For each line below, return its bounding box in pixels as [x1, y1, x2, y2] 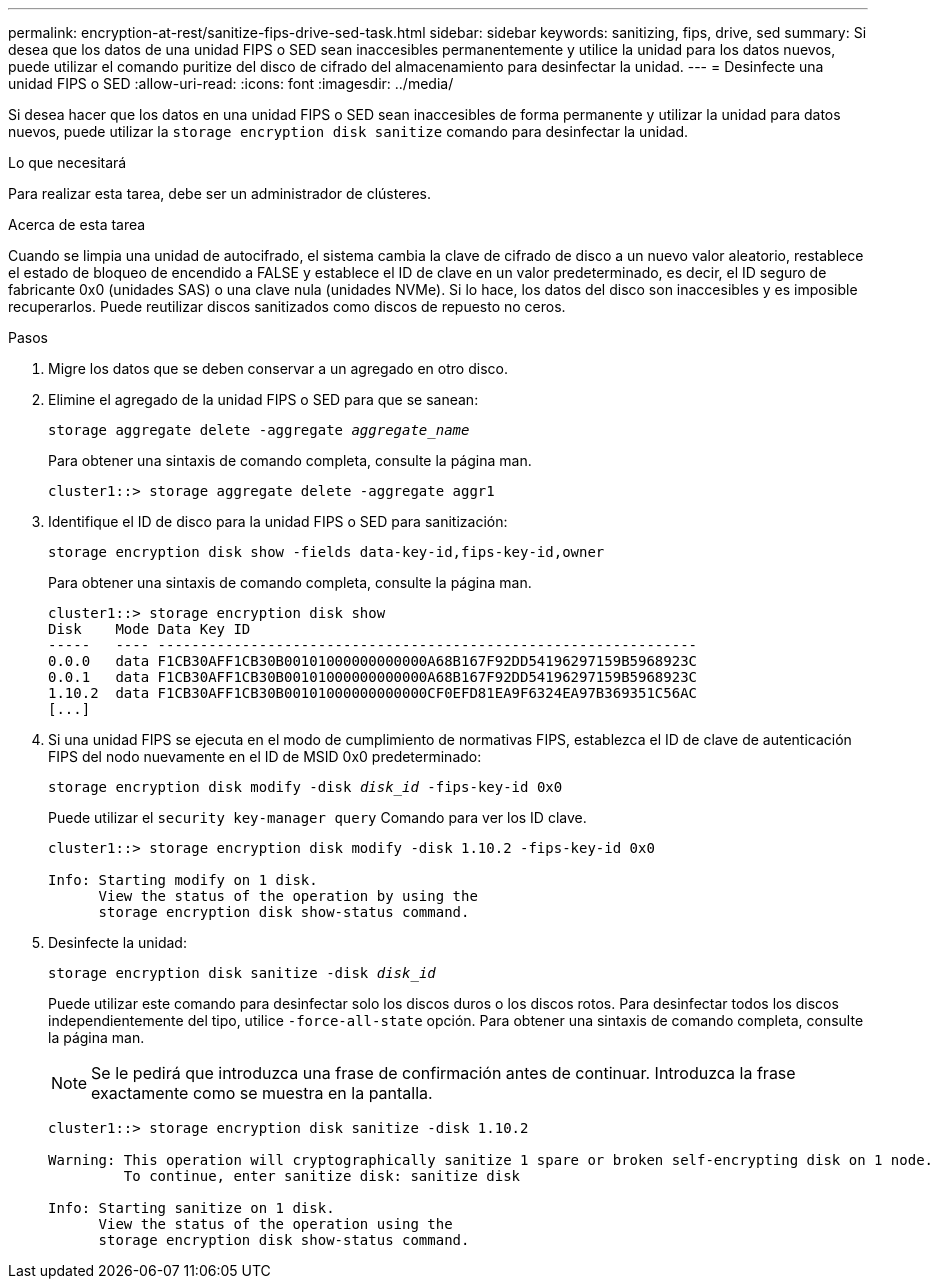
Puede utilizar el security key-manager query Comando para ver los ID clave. [48, 809, 587, 826]
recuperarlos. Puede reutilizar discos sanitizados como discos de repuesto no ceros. [8, 298, 566, 315]
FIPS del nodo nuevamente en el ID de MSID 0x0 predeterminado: [48, 748, 482, 765]
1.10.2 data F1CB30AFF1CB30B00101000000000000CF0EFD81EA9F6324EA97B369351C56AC [48, 685, 698, 701]
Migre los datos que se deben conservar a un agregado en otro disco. [48, 360, 508, 377]
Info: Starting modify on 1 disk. [48, 872, 318, 888]
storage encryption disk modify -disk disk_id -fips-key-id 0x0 [48, 779, 563, 795]
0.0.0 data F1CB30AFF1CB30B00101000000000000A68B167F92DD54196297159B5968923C [48, 653, 698, 669]
